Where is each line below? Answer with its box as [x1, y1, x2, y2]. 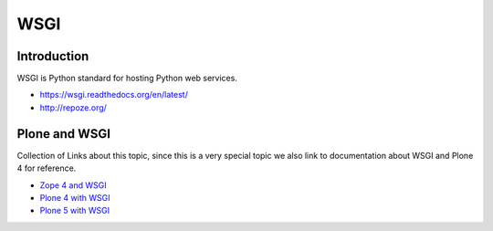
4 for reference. [16, 163, 77, 173]
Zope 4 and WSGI [39, 179, 107, 191]
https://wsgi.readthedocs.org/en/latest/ [39, 89, 189, 100]
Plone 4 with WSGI [39, 192, 110, 203]
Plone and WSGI [16, 126, 111, 142]
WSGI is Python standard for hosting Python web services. [16, 73, 237, 84]
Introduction [16, 48, 89, 64]
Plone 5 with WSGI [39, 205, 110, 216]
